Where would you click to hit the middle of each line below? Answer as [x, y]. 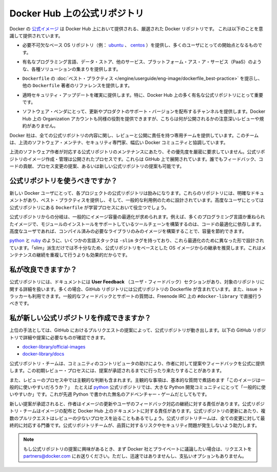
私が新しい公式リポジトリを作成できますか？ [80, 318]
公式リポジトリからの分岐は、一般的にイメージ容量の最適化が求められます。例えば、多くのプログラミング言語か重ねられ [137, 217]
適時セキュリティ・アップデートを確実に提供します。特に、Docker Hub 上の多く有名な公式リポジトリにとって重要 [143, 95]
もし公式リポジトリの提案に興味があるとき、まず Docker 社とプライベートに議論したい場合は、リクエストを [138, 449]
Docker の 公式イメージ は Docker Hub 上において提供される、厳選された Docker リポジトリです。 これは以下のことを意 [136, 29]
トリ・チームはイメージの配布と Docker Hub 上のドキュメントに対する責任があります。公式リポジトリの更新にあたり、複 [137, 411]
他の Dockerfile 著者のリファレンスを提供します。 [77, 86]
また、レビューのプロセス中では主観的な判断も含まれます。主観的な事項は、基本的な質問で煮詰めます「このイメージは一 [137, 380]
